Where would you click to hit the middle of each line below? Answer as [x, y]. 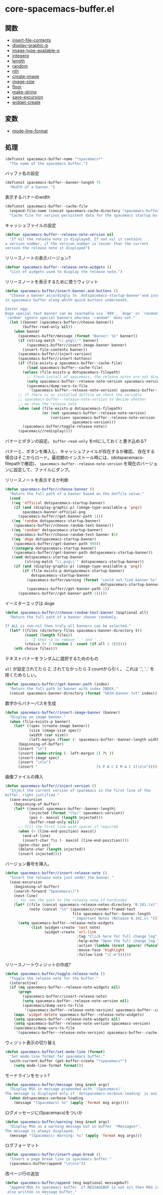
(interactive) [24, 983]
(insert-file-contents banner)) [55, 349]
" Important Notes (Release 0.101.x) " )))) [117, 918]
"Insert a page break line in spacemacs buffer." [60, 1159]
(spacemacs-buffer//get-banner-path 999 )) [57, 544]
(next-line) [26, 896]
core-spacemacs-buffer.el [60, 9]
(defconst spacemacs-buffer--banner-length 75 [53, 183]
